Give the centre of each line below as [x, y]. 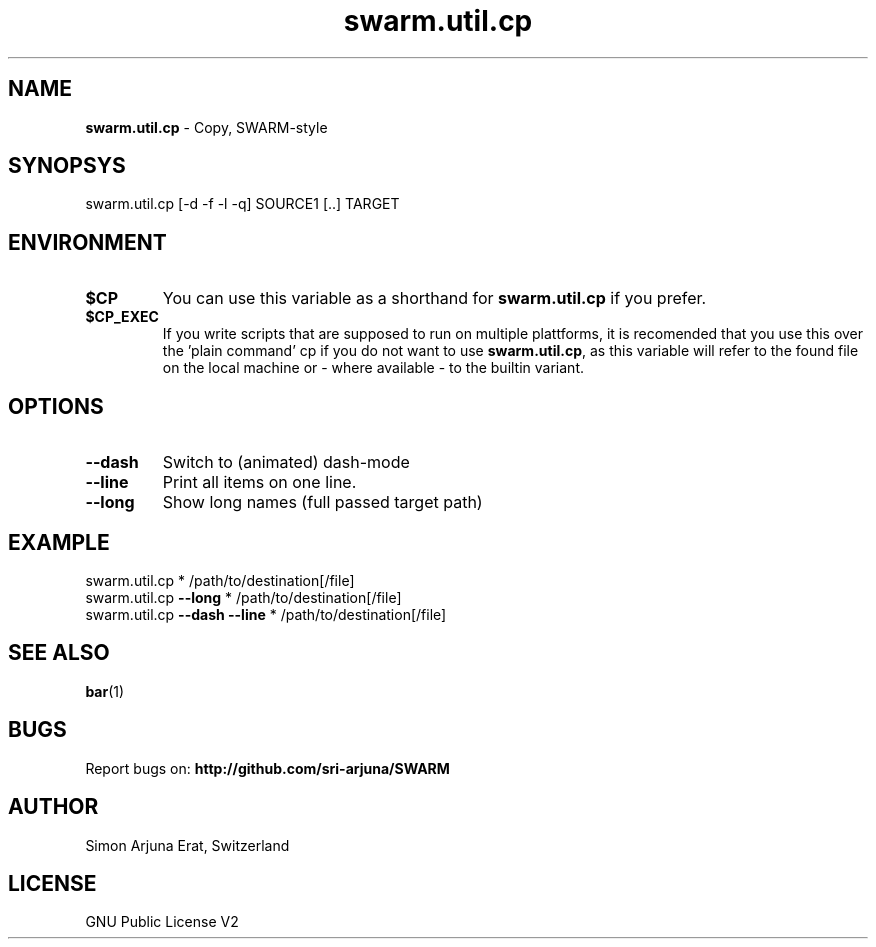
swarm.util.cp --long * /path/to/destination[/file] [243, 597]
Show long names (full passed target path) [322, 502]
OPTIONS [56, 406]
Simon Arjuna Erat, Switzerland [187, 845]
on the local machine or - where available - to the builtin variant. [373, 368]
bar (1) [105, 691]
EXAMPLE [59, 542]
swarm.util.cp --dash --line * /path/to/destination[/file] [266, 614]
